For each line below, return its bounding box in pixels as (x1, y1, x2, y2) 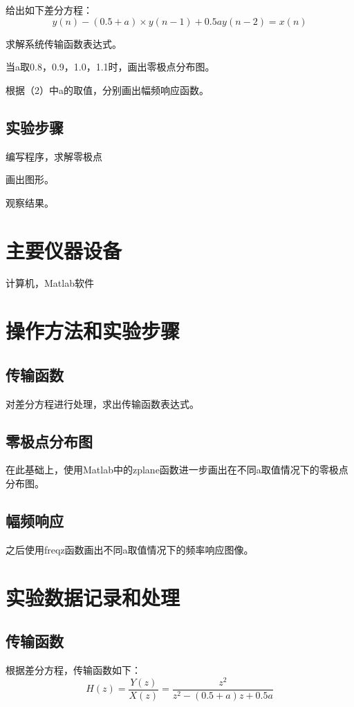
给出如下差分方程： (6, 3, 93, 17)
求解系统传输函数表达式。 (6, 36, 122, 50)
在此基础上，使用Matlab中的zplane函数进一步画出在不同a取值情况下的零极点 (6, 462, 348, 477)
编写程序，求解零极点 (6, 149, 102, 163)
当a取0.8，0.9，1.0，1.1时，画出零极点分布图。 (6, 59, 215, 74)
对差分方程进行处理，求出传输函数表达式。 (6, 396, 199, 411)
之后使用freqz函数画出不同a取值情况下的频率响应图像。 (6, 542, 254, 556)
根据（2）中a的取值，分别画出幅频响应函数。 (6, 82, 209, 97)
